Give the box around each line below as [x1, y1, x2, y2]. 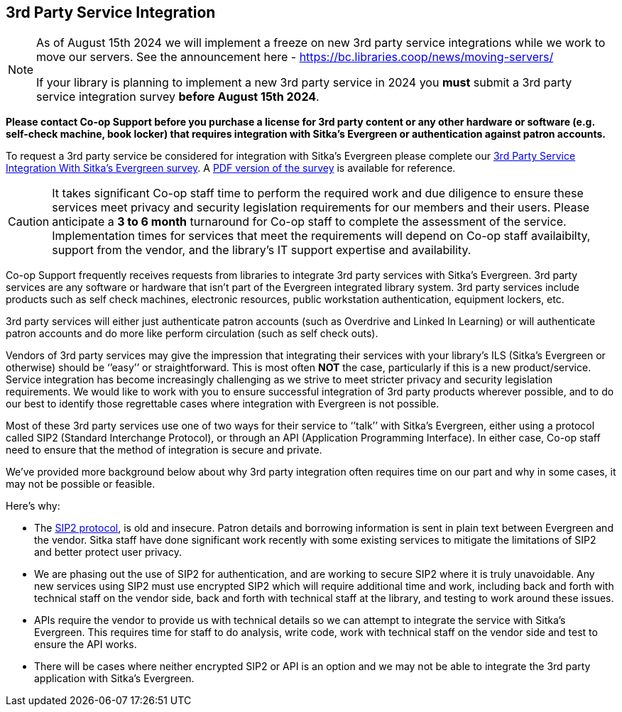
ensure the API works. [34, 638, 137, 651]
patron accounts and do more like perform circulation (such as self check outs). [6, 327, 378, 340]
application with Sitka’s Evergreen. [34, 672, 195, 685]
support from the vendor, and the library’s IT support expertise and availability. [52, 243, 471, 258]
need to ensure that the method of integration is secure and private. [6, 444, 322, 456]
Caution [8, 214, 50, 229]
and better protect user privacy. [34, 546, 182, 559]
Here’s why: [6, 500, 60, 513]
